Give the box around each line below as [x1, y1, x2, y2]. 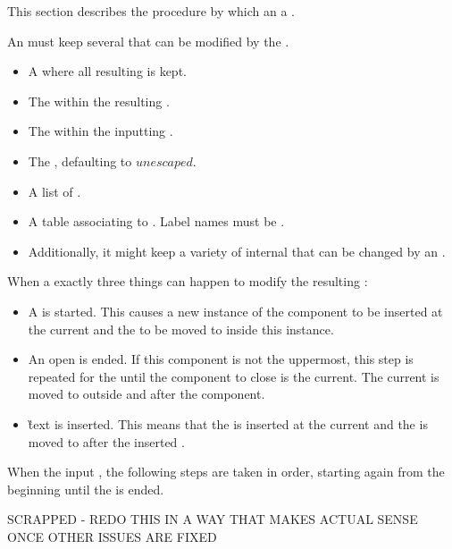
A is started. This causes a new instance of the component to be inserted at [28, 301, 443, 320]
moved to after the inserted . [28, 432, 185, 451]
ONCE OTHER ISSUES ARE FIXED [7, 527, 217, 545]
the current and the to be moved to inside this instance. [28, 319, 334, 338]
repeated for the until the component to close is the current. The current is [28, 367, 439, 385]
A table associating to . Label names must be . [28, 212, 285, 231]
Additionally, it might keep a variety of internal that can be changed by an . [28, 241, 446, 260]
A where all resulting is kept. [28, 62, 187, 80]
